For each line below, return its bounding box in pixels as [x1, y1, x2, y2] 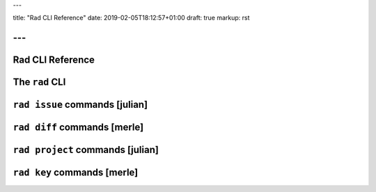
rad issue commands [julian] [13, 99, 148, 111]
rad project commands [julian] [13, 144, 159, 156]
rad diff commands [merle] [13, 122, 144, 134]
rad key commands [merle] [13, 167, 139, 179]
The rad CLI [13, 77, 66, 88]
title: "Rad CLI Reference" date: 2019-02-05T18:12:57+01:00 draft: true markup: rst [13, 14, 250, 22]
